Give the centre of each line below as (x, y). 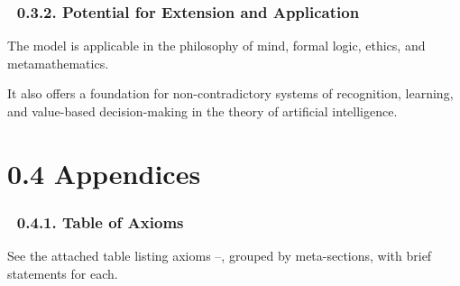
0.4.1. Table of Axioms (100, 221)
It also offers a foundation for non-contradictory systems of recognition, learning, (230, 93)
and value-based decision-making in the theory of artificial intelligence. (202, 111)
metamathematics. (58, 63)
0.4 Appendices (104, 173)
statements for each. (63, 273)
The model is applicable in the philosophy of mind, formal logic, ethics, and (216, 46)
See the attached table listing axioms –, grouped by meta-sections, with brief (220, 256)
